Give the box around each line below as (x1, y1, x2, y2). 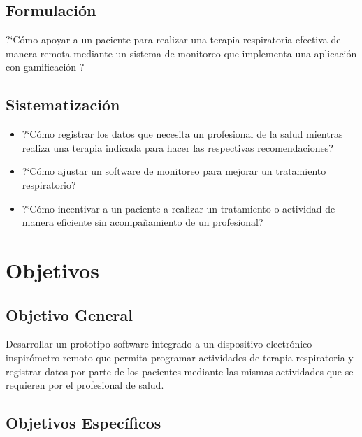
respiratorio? (22, 177, 76, 192)
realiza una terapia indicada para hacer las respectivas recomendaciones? (22, 140, 333, 155)
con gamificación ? (6, 59, 85, 74)
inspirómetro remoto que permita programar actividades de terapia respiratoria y (6, 350, 354, 364)
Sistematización (6, 94, 120, 115)
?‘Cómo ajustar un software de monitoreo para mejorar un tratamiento (22, 164, 326, 178)
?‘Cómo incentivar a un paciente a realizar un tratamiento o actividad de (22, 201, 335, 215)
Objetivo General (6, 303, 133, 325)
